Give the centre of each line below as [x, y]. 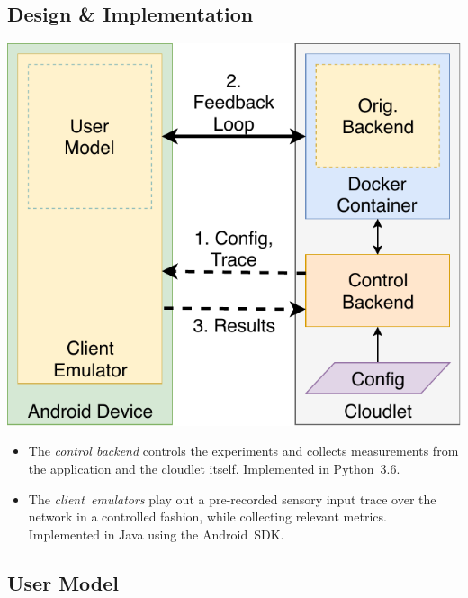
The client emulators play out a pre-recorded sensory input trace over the [232, 498]
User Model [63, 582]
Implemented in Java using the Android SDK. [156, 534]
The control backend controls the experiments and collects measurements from [243, 451]
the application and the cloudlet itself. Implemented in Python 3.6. [214, 469]
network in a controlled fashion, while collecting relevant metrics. [207, 516]
